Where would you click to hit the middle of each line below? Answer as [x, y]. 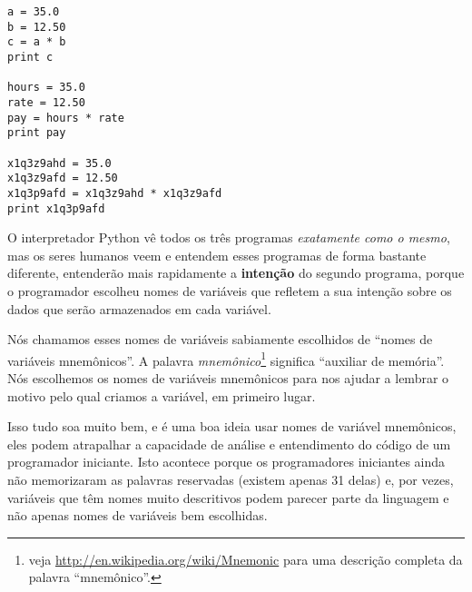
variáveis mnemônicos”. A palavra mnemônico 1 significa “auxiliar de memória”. [226, 359]
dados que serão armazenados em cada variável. [139, 308]
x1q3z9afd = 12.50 [63, 178]
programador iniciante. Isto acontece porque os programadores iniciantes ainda [226, 462]
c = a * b [37, 42]
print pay [37, 133]
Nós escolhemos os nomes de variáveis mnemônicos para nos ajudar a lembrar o [228, 378]
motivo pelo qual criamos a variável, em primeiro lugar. [162, 395]
